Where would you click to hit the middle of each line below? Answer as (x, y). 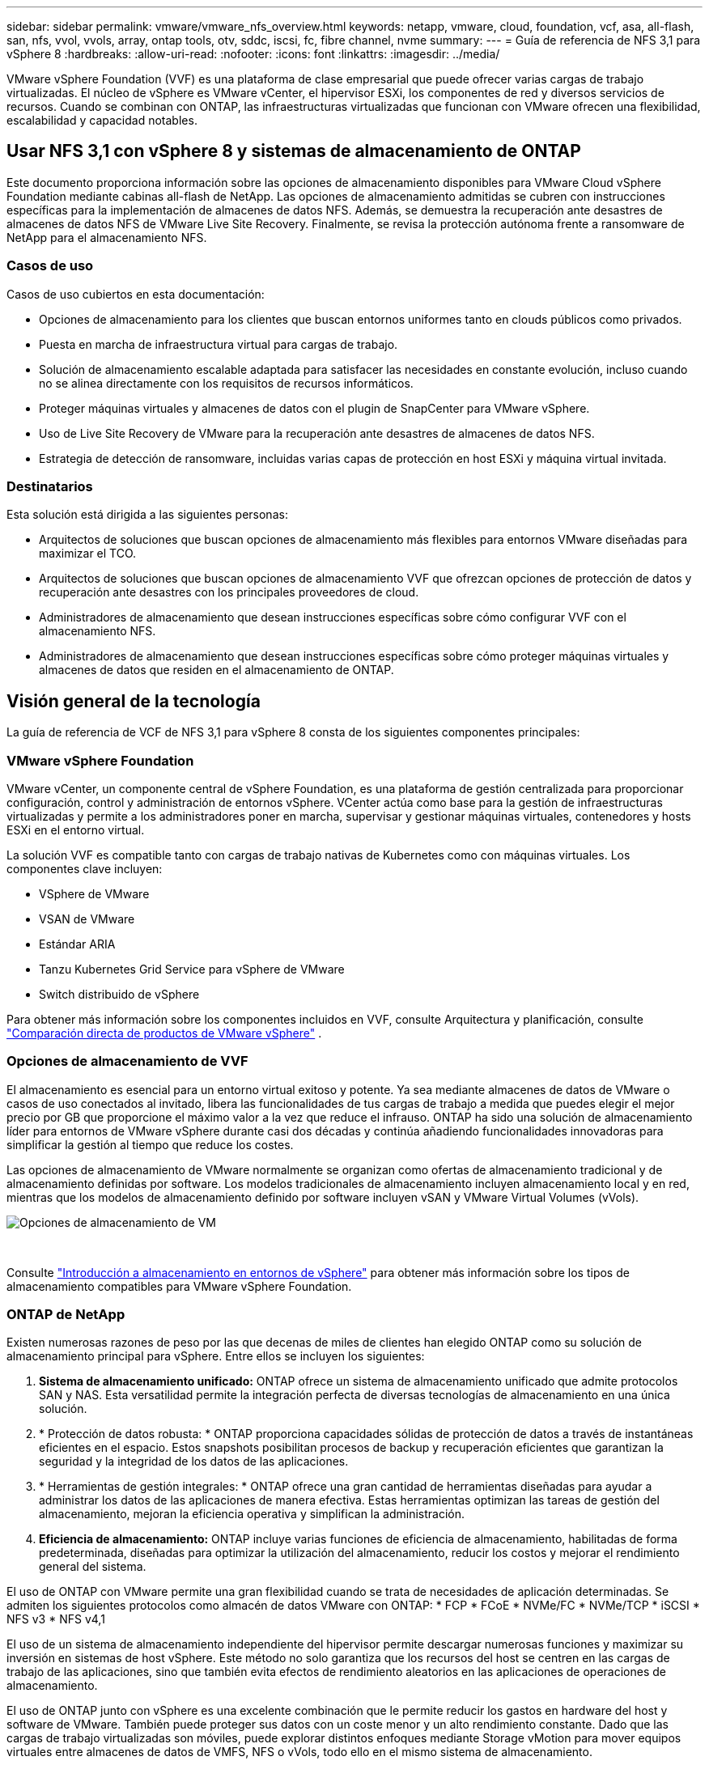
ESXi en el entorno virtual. (76, 829)
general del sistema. (93, 1567)
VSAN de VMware (87, 919)
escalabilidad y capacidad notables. (102, 120)
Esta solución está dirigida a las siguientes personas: (147, 515)
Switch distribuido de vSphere (119, 994)
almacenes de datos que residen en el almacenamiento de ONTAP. (217, 670)
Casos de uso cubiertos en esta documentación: (136, 294)
